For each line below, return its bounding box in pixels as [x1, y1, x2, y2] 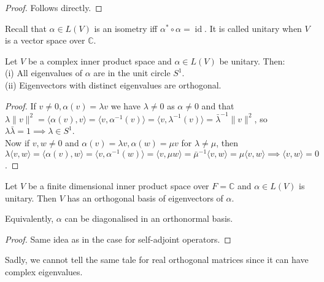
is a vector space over [5, 34, 85, 47]
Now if [5, 136, 30, 149]
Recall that [5, 22, 47, 34]
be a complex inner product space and [28, 54, 172, 67]
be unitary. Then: [219, 54, 285, 67]
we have [110, 99, 141, 112]
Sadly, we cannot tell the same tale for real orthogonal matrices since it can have [5, 253, 309, 266]
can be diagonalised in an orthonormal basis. [64, 212, 233, 225]
